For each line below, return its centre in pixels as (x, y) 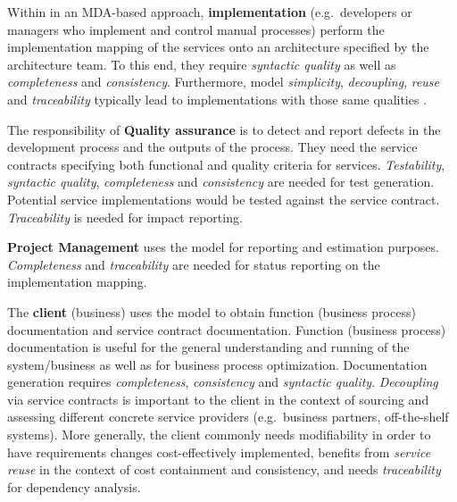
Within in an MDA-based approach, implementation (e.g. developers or (210, 12)
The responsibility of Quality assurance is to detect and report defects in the (224, 129)
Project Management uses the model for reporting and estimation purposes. (223, 247)
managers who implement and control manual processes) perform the (196, 29)
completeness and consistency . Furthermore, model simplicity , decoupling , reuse (224, 82)
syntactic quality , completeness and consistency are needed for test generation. (221, 182)
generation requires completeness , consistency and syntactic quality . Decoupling (223, 382)
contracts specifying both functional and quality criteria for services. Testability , (226, 164)
